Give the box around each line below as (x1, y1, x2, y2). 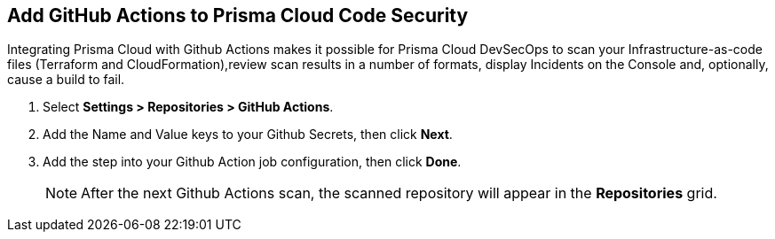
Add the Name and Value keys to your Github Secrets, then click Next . (43, 127, 453, 143)
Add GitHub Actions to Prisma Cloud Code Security (7, 4, 469, 27)
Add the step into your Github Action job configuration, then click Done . (43, 154, 462, 170)
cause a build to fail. (7, 72, 125, 88)
